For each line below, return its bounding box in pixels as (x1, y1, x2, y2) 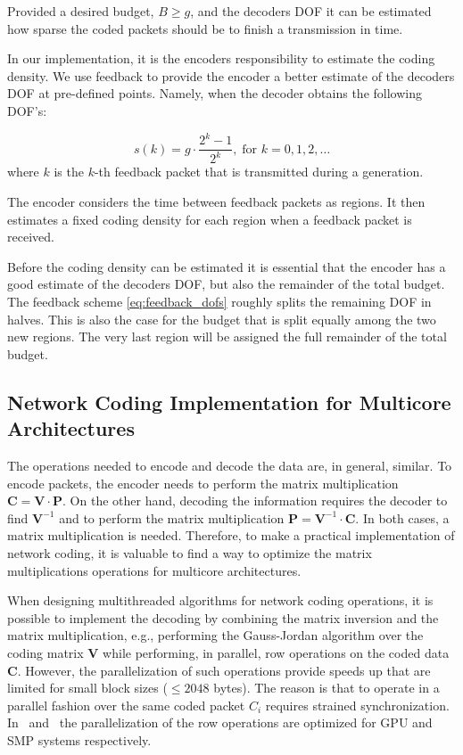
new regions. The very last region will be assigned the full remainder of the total (7, 327, 447, 346)
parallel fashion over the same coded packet (7, 695, 245, 714)
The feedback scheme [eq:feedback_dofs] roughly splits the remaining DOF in (7, 292, 432, 311)
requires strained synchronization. (265, 695, 450, 714)
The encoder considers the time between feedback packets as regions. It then (7, 193, 426, 211)
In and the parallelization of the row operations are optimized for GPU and (7, 713, 433, 732)
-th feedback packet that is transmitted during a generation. (94, 162, 424, 181)
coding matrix (7, 643, 84, 661)
